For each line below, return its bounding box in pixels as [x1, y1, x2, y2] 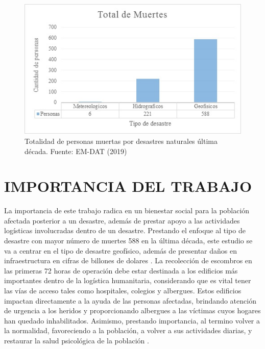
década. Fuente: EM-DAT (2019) [25, 145, 127, 156]
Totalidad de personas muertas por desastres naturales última [25, 135, 218, 146]
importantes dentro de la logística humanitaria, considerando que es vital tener [4, 275, 251, 286]
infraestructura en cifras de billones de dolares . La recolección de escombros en [4, 255, 252, 266]
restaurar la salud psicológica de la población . [4, 335, 149, 346]
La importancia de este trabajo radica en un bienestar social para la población [4, 205, 250, 216]
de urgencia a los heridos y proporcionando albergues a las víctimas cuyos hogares [4, 305, 261, 316]
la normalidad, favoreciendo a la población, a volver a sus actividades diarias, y [4, 325, 252, 336]
